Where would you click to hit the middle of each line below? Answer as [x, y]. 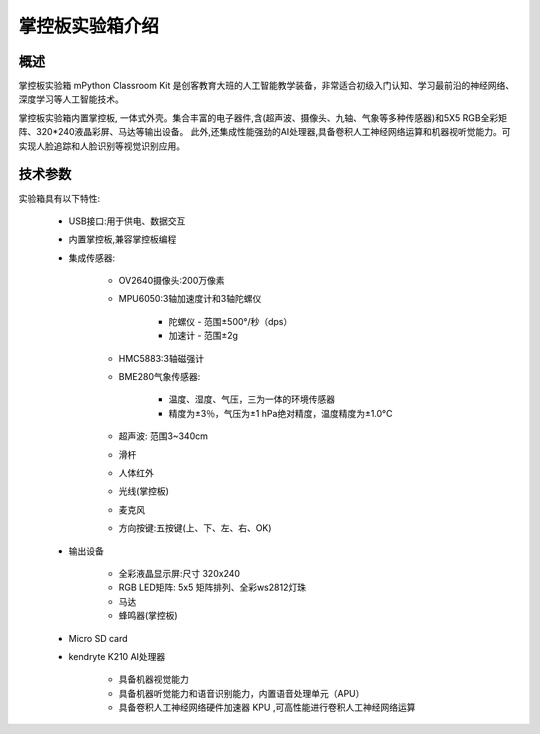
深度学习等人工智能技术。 [71, 99]
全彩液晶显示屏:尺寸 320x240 [179, 573]
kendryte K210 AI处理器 [117, 656]
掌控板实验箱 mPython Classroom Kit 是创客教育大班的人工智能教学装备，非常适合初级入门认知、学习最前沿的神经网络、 [266, 86]
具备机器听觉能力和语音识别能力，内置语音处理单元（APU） [241, 693]
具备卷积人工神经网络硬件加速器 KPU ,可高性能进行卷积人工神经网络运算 [267, 707]
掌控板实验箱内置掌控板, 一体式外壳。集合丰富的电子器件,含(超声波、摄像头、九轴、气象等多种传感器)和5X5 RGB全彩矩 [262, 117]
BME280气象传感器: [159, 377]
